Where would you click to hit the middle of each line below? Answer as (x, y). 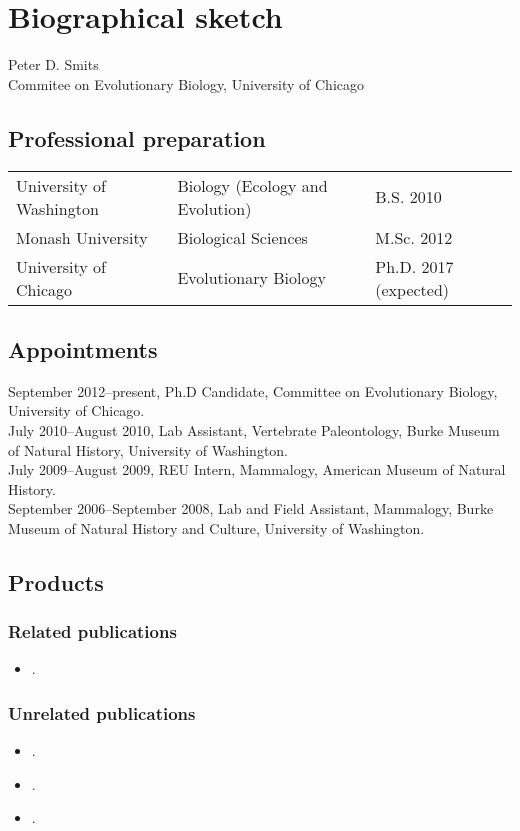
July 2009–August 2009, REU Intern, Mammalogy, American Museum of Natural (257, 469)
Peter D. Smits (53, 64)
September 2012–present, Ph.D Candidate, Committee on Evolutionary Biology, (253, 390)
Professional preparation (137, 137)
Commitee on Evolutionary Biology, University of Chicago (186, 83)
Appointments (83, 348)
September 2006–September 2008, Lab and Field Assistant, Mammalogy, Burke (251, 508)
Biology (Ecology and (252, 185)
